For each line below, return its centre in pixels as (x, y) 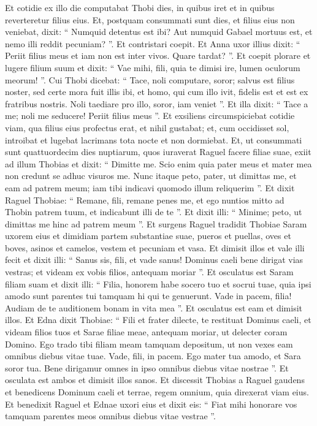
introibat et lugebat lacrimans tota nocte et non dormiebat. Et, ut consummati (154, 139)
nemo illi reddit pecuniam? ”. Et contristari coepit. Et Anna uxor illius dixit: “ (153, 43)
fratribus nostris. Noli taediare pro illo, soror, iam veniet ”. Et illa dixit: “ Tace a (157, 103)
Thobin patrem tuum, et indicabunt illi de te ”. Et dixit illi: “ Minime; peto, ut (154, 212)
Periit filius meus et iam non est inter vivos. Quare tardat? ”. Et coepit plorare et (158, 55)
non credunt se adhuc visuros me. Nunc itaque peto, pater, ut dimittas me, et (151, 176)
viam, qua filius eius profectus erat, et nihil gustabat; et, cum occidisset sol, (147, 127)
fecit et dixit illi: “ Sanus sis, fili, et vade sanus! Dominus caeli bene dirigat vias (154, 260)
